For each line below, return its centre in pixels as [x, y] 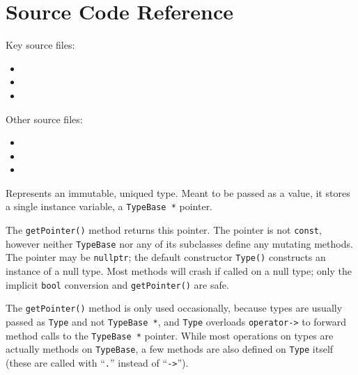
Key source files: [40, 45]
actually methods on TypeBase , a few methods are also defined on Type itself [170, 349]
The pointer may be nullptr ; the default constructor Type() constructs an [166, 257]
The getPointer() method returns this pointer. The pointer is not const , [164, 230]
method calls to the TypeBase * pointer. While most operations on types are [170, 335]
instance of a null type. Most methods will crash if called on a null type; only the [179, 271]
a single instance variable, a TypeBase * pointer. [109, 206]
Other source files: [44, 119]
